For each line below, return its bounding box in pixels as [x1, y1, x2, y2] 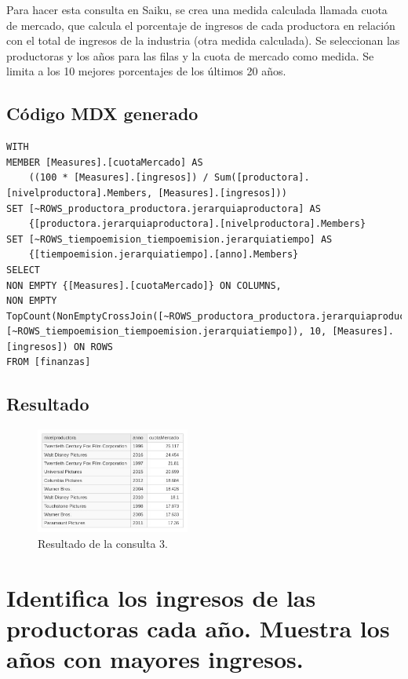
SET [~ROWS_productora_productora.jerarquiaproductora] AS [6, 203, 321, 214]
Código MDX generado [6, 101, 199, 126]
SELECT [6, 264, 40, 276]
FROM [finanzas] [6, 356, 91, 368]
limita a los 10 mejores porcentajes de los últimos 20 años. [6, 63, 286, 79]
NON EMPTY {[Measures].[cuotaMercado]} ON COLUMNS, [6, 279, 282, 291]
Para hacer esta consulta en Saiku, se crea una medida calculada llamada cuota [6, 2, 388, 17]
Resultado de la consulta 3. [38, 535, 169, 552]
